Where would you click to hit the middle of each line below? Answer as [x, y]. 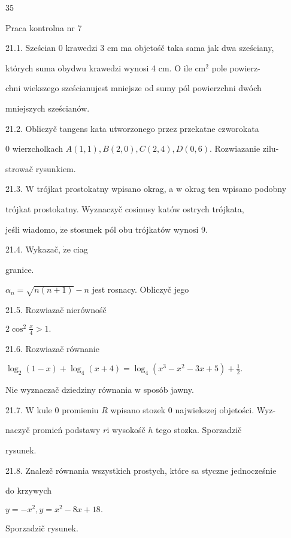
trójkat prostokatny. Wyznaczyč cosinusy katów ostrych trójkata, [125, 208]
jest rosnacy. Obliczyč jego [140, 289]
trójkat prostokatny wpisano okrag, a [105, 189]
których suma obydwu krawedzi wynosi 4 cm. [89, 67]
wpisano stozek [138, 409]
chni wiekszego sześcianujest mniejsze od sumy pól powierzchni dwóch [134, 88]
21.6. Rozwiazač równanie [52, 348]
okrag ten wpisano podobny [236, 189]
